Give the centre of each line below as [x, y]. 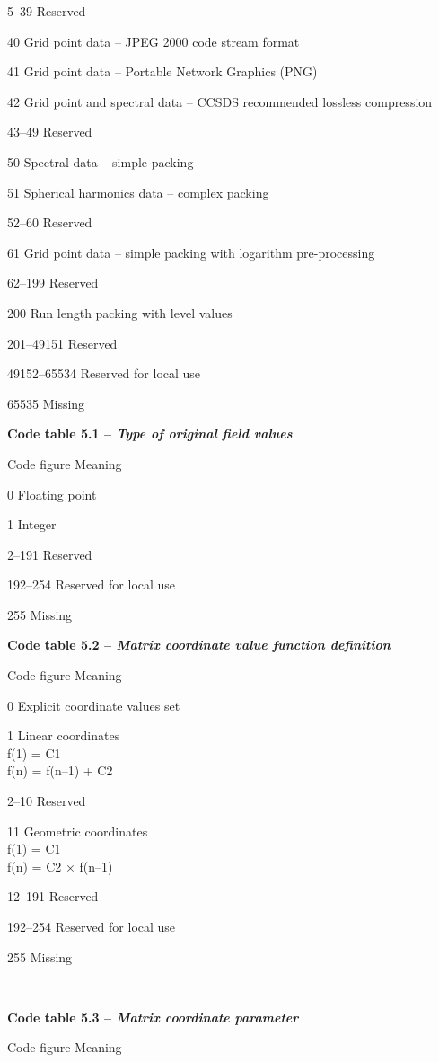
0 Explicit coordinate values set [94, 705]
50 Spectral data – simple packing [101, 161]
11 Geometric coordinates [78, 831]
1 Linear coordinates [64, 735]
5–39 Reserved [47, 11]
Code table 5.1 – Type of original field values [150, 434]
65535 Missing [46, 403]
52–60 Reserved [50, 222]
